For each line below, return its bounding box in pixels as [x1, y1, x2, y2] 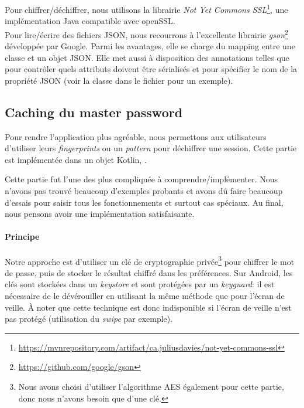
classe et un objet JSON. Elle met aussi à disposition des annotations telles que [5, 51, 289, 63]
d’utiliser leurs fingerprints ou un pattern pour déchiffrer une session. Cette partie [5, 142, 297, 154]
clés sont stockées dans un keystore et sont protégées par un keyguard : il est [5, 278, 275, 290]
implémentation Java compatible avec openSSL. [5, 15, 175, 27]
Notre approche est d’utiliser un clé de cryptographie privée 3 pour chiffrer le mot [5, 253, 295, 267]
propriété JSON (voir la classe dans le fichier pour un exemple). [5, 74, 233, 86]
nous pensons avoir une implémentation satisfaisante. [5, 208, 195, 220]
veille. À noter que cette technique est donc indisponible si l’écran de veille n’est [5, 301, 292, 313]
